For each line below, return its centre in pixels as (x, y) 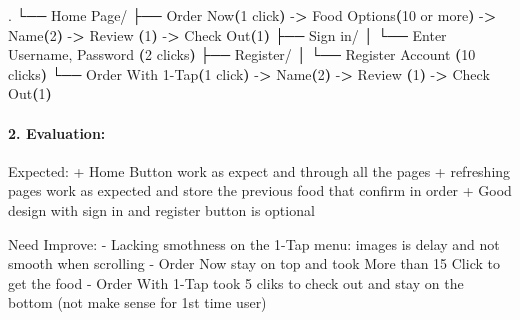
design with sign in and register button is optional (161, 209)
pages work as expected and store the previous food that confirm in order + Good (260, 190)
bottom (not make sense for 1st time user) (137, 302)
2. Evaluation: (57, 132)
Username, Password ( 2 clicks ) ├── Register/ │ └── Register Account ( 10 (242, 54)
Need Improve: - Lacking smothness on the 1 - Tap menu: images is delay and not (254, 243)
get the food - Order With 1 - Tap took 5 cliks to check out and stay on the (236, 282)
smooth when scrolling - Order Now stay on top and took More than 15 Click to (254, 263)
